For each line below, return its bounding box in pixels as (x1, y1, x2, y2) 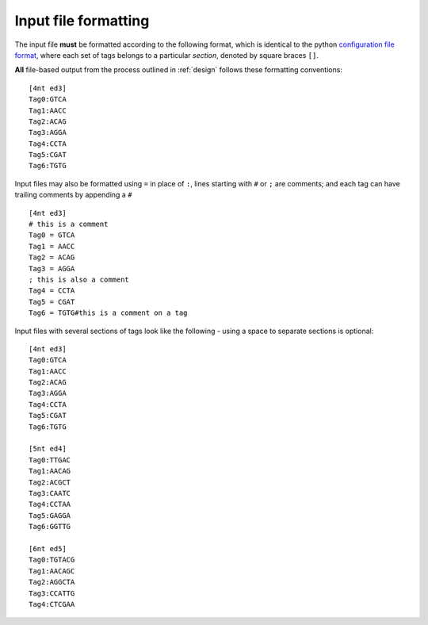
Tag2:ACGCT (29, 477, 71, 487)
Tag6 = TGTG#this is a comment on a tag (29, 309, 188, 317)
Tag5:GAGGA (29, 511, 71, 520)
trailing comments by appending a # (14, 190, 132, 200)
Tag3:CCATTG (29, 589, 75, 598)
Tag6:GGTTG (29, 522, 71, 531)
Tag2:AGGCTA (29, 577, 75, 587)
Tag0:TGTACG (29, 555, 75, 565)
